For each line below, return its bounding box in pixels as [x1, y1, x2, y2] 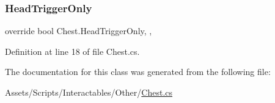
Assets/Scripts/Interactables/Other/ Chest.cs [5, 86, 173, 98]
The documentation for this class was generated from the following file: [5, 65, 271, 78]
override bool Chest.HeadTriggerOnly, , [5, 24, 152, 37]
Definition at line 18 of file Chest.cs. [5, 44, 140, 57]
